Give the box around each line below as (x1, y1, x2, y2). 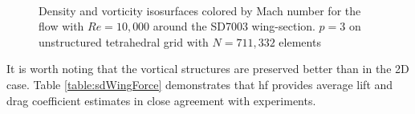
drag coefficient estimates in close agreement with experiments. (6, 92, 316, 108)
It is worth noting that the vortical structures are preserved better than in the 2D (6, 60, 409, 77)
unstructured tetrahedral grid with (39, 33, 209, 50)
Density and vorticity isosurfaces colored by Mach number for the (39, 2, 361, 18)
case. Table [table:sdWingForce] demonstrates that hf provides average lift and (6, 75, 393, 92)
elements (279, 33, 321, 50)
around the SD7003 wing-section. (153, 18, 315, 35)
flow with (39, 18, 84, 35)
